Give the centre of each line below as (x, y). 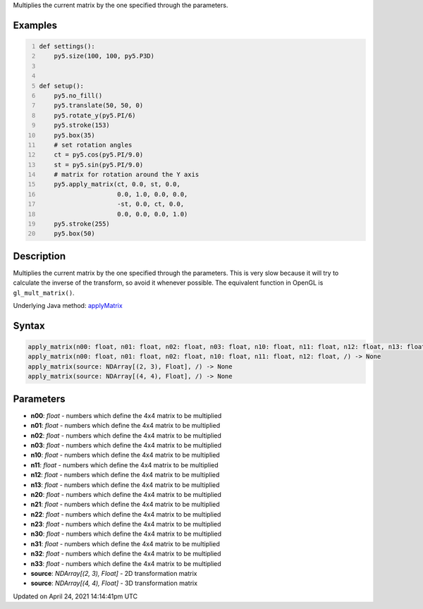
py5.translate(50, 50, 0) (99, 105)
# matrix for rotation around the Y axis (127, 175)
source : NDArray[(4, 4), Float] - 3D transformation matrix (114, 583)
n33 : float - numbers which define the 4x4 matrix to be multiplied (126, 563)
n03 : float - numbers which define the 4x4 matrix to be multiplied (126, 445)
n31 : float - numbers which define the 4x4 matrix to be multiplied (125, 543)
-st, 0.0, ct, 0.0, (151, 204)
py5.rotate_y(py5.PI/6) (95, 115)
